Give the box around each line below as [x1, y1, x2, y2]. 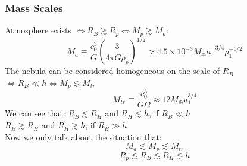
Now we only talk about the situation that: [5, 130, 162, 143]
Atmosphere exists [5, 24, 71, 36]
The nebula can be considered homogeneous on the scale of [5, 64, 220, 77]
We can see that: [5, 107, 65, 119]
